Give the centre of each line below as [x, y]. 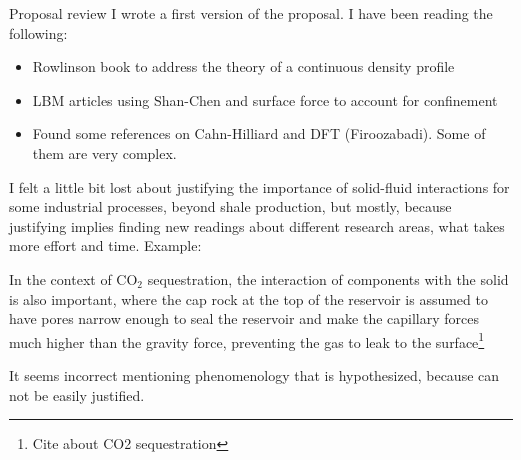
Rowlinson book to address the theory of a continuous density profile [243, 66]
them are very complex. [104, 152]
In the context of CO [73, 278]
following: [38, 32]
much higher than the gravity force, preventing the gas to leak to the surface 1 [247, 340]
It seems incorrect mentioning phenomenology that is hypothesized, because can [254, 374]
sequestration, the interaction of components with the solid [328, 278]
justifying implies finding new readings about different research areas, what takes [257, 225]
